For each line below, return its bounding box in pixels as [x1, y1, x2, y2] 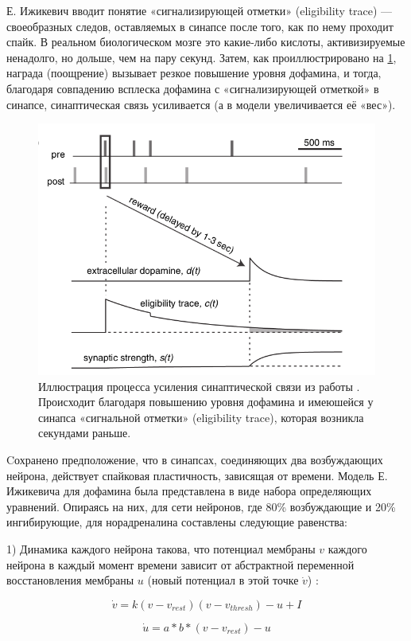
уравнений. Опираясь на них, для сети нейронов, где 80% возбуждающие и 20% [6, 498, 396, 514]
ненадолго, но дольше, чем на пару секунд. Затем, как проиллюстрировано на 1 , [6, 49, 397, 65]
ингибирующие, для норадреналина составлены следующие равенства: [6, 514, 347, 530]
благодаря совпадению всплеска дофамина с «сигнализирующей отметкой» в [6, 80, 379, 96]
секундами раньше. [38, 424, 131, 441]
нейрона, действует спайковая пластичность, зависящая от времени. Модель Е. [6, 467, 388, 483]
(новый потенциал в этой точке [147, 572, 299, 588]
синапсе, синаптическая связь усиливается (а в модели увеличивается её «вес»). [6, 96, 396, 112]
